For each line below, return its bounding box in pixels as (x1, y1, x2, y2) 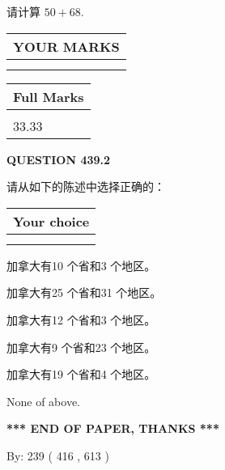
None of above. (6, 392, 80, 409)
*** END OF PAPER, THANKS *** (6, 420, 219, 437)
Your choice (13, 211, 90, 231)
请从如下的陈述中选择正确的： (6, 178, 165, 195)
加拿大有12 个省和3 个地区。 (6, 311, 156, 328)
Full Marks (13, 87, 84, 106)
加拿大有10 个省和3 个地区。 (6, 256, 156, 273)
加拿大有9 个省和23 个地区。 (6, 338, 156, 355)
